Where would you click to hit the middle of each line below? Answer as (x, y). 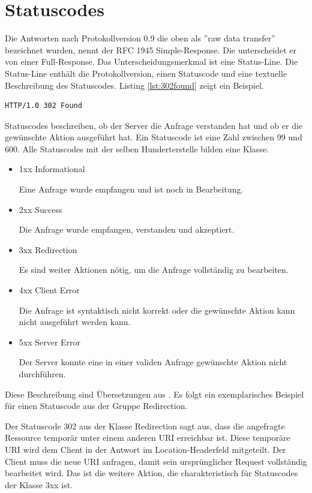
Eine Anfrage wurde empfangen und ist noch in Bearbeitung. (131, 189)
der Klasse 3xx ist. (39, 484)
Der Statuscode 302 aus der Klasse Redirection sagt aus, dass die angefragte (145, 426)
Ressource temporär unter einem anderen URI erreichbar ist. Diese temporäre (148, 438)
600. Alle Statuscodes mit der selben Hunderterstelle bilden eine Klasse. (137, 148)
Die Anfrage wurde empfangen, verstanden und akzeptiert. (127, 229)
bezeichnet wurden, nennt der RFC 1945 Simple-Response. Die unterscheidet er (151, 49)
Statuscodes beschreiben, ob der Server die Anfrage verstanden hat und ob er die (154, 125)
